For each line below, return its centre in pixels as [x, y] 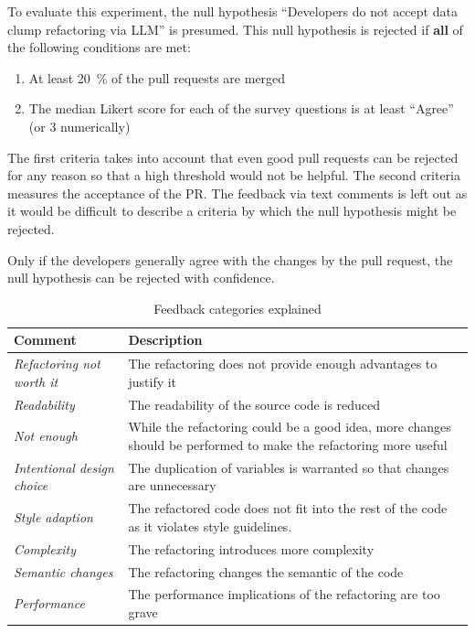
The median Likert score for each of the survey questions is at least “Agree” [241, 108]
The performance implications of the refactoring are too [284, 594]
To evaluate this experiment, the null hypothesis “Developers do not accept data [232, 11]
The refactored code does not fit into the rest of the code [288, 508]
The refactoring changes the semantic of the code [266, 571]
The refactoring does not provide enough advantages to [283, 364]
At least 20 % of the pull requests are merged [157, 77]
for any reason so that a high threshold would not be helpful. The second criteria [234, 175]
